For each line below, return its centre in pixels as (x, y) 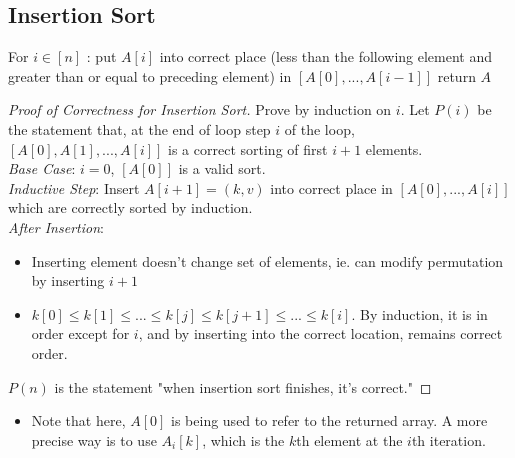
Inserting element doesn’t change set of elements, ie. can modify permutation (267, 260)
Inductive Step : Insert (74, 187)
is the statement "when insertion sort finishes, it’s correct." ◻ (243, 386)
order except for (80, 333)
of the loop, (319, 128)
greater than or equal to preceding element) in (150, 75)
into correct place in (331, 187)
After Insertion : (56, 226)
